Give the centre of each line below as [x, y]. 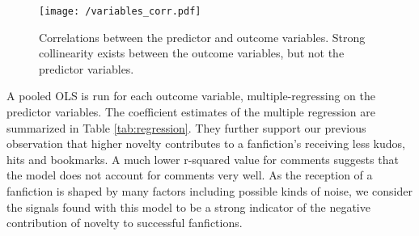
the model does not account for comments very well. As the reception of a [190, 175]
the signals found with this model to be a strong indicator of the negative [188, 206]
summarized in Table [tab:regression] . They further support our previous [186, 127]
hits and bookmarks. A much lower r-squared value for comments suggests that [203, 159]
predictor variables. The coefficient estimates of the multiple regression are [191, 112]
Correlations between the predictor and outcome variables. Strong [202, 37]
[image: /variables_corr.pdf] [120, 11]
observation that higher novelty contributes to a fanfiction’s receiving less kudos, [206, 143]
